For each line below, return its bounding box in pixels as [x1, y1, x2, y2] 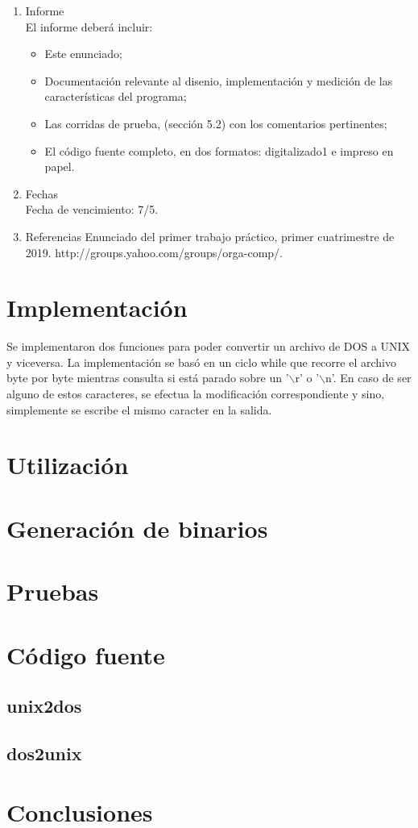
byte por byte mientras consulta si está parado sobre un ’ [6, 369, 289, 386]
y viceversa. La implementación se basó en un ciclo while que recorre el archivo [6, 353, 396, 370]
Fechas [25, 185, 59, 202]
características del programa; [44, 88, 187, 105]
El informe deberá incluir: [25, 18, 153, 35]
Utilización [6, 448, 129, 481]
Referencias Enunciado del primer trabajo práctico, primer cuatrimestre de [25, 227, 395, 244]
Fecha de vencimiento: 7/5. [25, 201, 159, 218]
